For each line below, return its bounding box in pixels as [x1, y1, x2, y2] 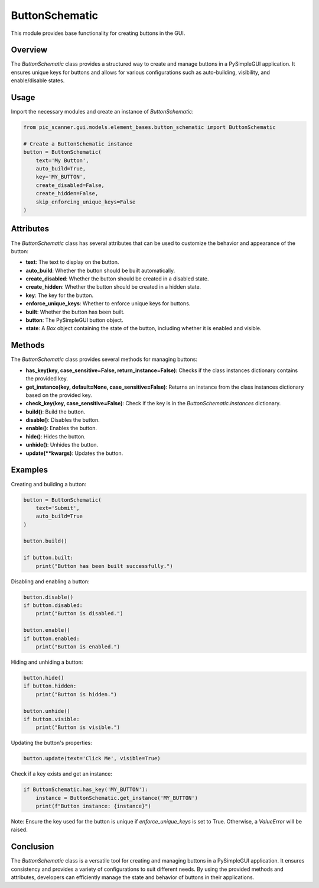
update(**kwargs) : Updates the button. [25, 450, 123, 457]
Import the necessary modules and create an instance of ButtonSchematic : [11, 108, 194, 115]
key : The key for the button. [25, 292, 94, 299]
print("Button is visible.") [35, 724, 121, 731]
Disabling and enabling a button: [11, 577, 90, 585]
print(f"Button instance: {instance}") [35, 803, 152, 809]
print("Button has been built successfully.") [35, 563, 174, 569]
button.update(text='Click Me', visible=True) [23, 755, 161, 762]
